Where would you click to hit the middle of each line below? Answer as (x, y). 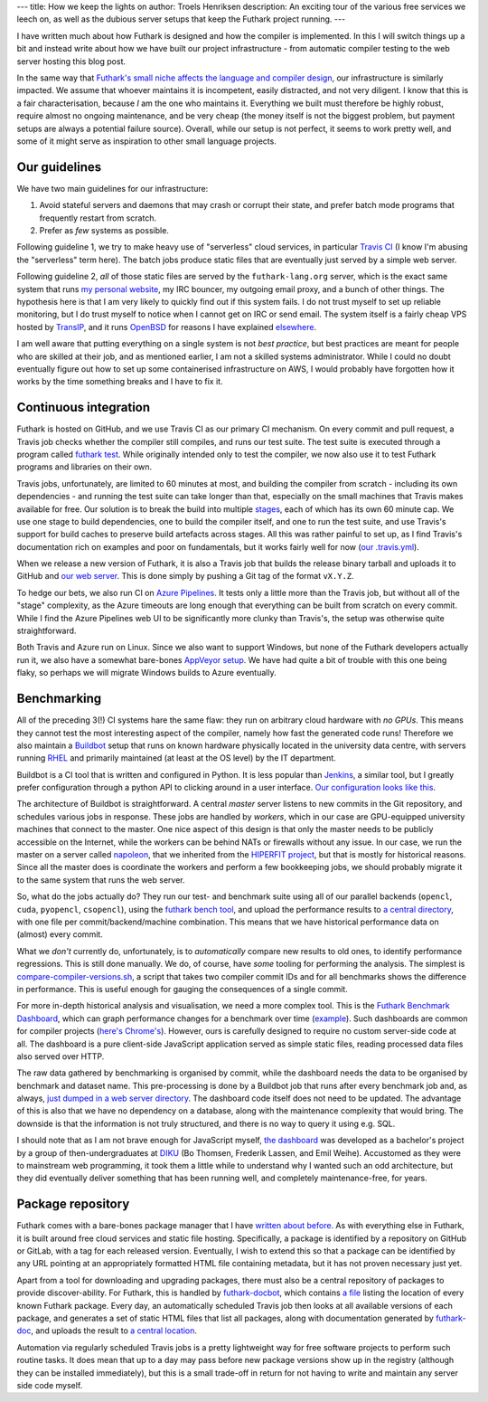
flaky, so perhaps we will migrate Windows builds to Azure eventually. (146, 673)
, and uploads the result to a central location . (114, 1331)
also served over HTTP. (61, 1056)
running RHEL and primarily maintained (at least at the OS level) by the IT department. (176, 758)
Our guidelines (59, 167)
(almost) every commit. (60, 934)
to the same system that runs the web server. (101, 880)
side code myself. (50, 1385)
